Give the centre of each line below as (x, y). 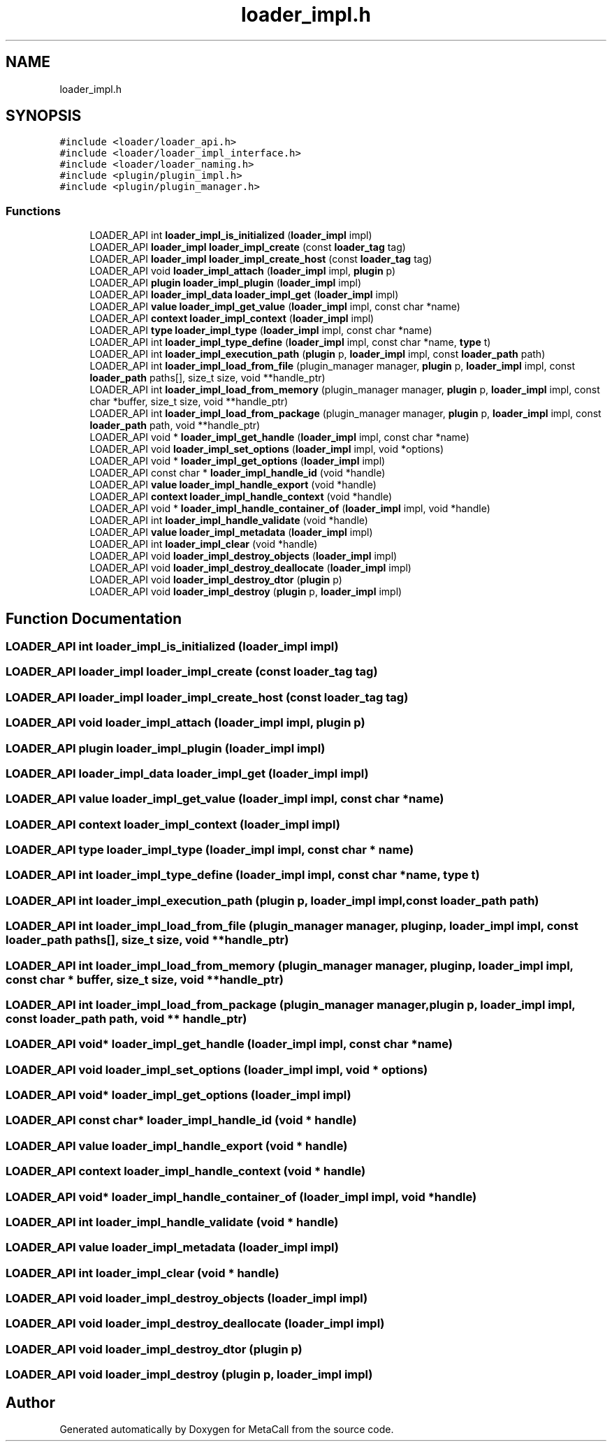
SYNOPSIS (44, 116)
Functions (33, 211)
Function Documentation (94, 618)
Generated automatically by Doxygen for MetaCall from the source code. (227, 1429)
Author (30, 1402)
